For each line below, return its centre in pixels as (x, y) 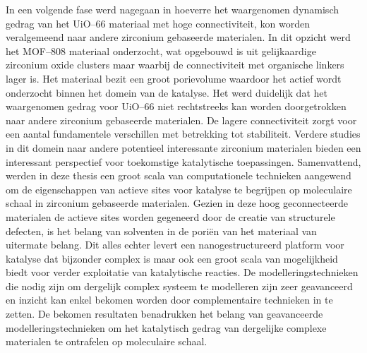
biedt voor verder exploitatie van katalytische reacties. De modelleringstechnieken (182, 272)
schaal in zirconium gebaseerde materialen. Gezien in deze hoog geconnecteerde (177, 203)
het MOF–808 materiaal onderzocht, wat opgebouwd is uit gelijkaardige (161, 50)
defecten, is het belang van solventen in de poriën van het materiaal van (161, 231)
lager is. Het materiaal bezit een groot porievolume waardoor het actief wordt (174, 78)
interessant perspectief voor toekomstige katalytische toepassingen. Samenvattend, (183, 161)
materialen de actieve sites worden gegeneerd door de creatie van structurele (170, 216)
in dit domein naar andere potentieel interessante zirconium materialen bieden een (183, 147)
